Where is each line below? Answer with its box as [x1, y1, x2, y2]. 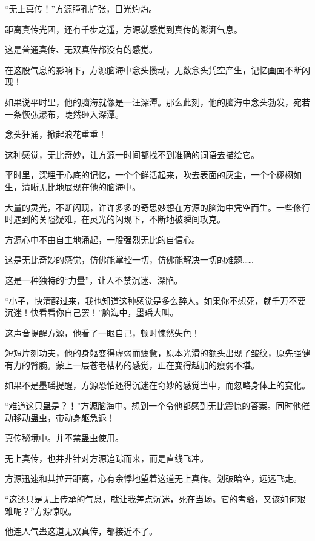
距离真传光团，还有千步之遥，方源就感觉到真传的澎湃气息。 [5, 22, 242, 35]
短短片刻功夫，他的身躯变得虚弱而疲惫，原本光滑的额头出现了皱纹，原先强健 [5, 347, 310, 359]
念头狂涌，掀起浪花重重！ [5, 128, 107, 141]
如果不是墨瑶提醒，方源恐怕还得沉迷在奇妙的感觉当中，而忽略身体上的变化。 [5, 379, 310, 391]
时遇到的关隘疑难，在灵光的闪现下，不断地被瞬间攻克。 [5, 213, 225, 225]
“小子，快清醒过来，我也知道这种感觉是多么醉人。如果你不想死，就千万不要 [5, 294, 306, 307]
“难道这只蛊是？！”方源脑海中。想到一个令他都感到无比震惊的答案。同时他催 [5, 399, 310, 412]
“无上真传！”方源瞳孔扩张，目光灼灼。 [5, 2, 157, 15]
